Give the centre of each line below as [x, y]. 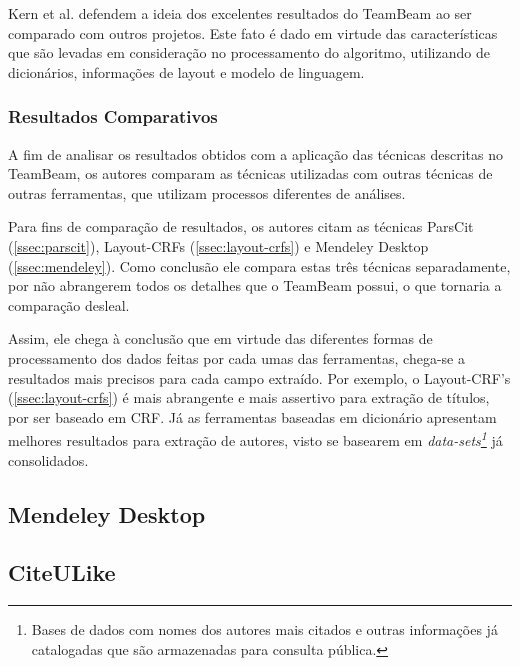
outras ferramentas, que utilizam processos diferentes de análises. [207, 192]
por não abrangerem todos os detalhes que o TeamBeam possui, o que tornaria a [255, 285]
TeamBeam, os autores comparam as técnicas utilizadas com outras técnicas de [250, 173]
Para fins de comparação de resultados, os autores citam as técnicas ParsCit [241, 226]
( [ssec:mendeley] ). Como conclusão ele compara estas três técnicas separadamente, [259, 265]
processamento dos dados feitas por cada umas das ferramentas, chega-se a [236, 357]
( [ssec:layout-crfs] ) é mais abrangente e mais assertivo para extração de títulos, [249, 397]
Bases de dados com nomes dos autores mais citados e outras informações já [264, 629]
